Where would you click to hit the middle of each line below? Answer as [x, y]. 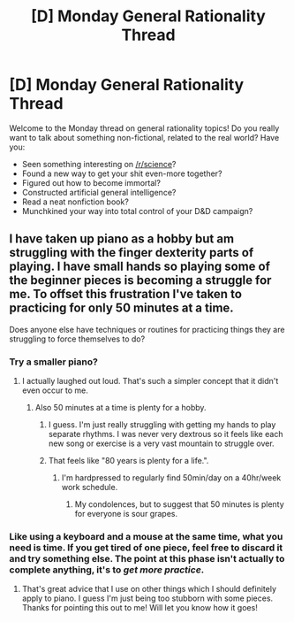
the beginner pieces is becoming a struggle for [140, 280]
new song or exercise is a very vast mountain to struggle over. [162, 443]
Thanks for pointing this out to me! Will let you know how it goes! [139, 608]
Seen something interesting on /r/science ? [99, 164]
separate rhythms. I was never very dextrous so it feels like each [166, 434]
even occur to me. [55, 390]
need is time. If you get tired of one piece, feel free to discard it [146, 548]
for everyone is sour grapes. [126, 514]
